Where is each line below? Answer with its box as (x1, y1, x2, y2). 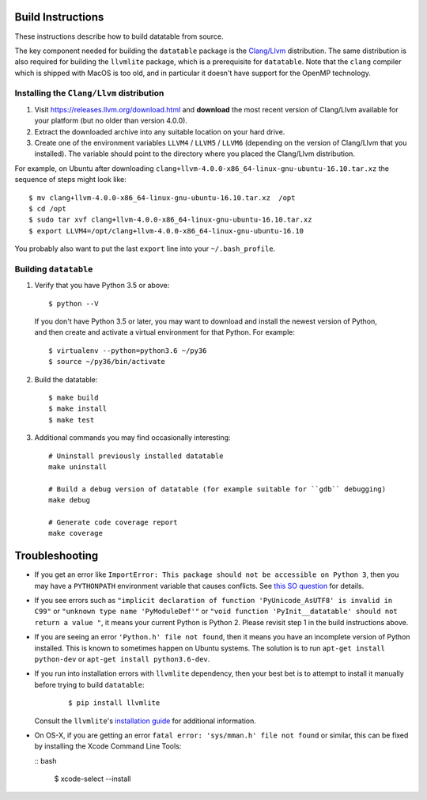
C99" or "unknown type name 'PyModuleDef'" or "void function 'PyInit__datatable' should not (34, 606, 399, 616)
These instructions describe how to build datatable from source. (14, 32, 225, 41)
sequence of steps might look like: (14, 175, 127, 184)
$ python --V (48, 299, 99, 308)
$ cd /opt (28, 204, 66, 213)
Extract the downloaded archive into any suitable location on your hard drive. (34, 127, 285, 136)
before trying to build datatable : (34, 680, 145, 689)
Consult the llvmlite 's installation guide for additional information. (34, 716, 257, 726)
